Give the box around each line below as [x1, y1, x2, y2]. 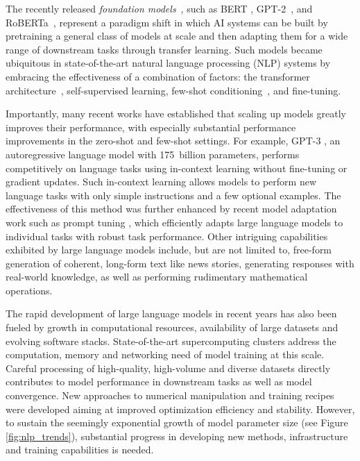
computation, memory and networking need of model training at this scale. [6, 347, 325, 362]
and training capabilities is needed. [6, 442, 154, 457]
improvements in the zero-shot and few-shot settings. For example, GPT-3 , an [6, 133, 341, 148]
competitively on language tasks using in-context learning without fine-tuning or [6, 160, 348, 175]
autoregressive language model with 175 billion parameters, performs [6, 146, 300, 161]
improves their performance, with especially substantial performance [6, 119, 296, 134]
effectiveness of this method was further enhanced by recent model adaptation [6, 201, 337, 216]
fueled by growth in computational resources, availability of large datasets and [6, 320, 338, 335]
